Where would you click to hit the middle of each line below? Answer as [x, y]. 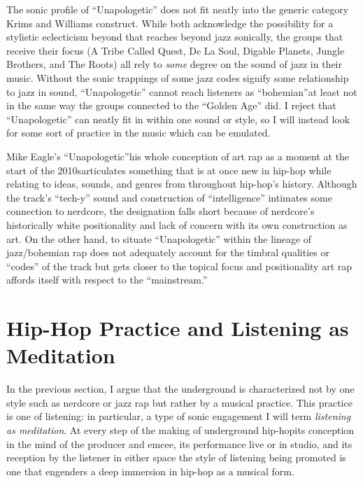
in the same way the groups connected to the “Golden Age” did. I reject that [171, 105]
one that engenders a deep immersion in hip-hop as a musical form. [150, 471]
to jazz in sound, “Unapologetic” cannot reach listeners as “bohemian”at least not [182, 91]
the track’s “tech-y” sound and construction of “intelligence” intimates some [169, 197]
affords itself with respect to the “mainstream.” [107, 280]
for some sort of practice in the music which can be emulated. [138, 133]
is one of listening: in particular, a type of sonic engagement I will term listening [179, 416]
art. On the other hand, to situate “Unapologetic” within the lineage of [159, 238]
